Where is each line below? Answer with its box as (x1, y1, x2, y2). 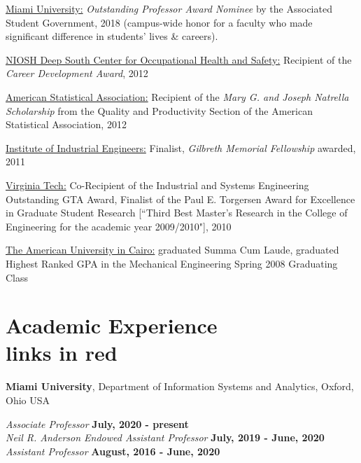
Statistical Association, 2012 (6, 117, 127, 132)
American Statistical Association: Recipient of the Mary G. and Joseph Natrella (6, 89, 349, 104)
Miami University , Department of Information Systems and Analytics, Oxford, (6, 379, 354, 394)
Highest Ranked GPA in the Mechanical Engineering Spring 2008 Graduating (6, 256, 338, 270)
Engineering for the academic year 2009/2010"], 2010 (6, 219, 232, 233)
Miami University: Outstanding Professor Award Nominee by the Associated (6, 1, 332, 15)
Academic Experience (6, 311, 218, 340)
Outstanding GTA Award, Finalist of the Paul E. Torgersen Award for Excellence (6, 191, 355, 206)
